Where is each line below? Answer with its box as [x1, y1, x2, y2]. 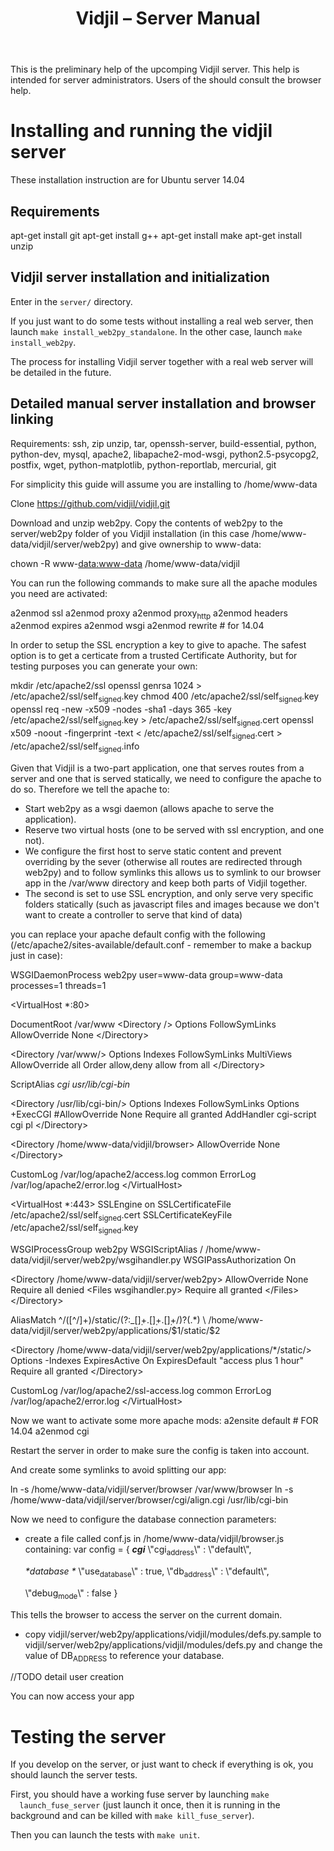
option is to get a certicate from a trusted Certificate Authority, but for [10, 650, 298, 662]
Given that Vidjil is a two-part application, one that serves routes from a [10, 762, 305, 774]
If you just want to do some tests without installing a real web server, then [10, 315, 314, 327]
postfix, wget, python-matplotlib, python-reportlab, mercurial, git [10, 458, 277, 471]
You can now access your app [10, 1690, 135, 1702]
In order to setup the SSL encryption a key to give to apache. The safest [10, 639, 307, 651]
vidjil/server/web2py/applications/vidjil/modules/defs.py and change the [24, 1638, 323, 1651]
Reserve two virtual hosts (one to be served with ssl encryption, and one [24, 823, 325, 836]
